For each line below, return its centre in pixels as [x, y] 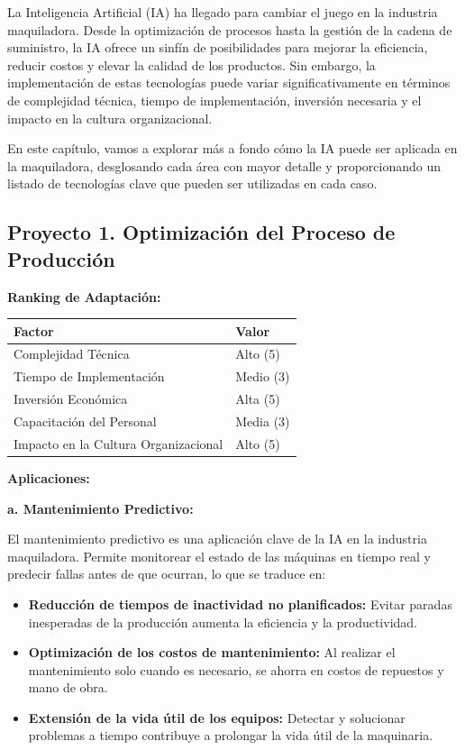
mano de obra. [68, 687]
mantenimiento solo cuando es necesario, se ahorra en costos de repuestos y [236, 669]
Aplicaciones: [49, 477]
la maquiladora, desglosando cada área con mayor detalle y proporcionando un [224, 165]
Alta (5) [258, 399]
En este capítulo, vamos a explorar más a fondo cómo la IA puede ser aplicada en [232, 148]
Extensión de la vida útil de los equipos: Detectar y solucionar [217, 717]
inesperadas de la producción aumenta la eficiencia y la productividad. [223, 622]
